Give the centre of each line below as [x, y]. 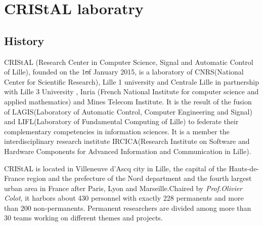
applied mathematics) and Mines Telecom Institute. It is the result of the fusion [128, 101]
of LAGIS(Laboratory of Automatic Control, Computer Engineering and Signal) [128, 111]
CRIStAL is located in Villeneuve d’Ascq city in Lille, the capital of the [115, 168]
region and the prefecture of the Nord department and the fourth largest [139, 178]
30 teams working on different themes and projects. [83, 218]
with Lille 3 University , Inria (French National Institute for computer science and [131, 91]
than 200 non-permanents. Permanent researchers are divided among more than [128, 208]
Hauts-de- [244, 168]
